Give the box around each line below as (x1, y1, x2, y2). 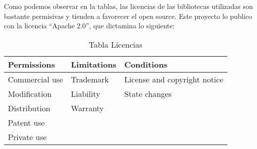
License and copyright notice (124, 73, 223, 85)
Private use (8, 131, 47, 143)
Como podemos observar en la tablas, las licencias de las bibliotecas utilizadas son (4, 1, 253, 11)
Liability (71, 87, 101, 99)
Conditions (124, 58, 167, 70)
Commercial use (8, 73, 63, 85)
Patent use (8, 116, 45, 128)
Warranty (71, 102, 104, 114)
